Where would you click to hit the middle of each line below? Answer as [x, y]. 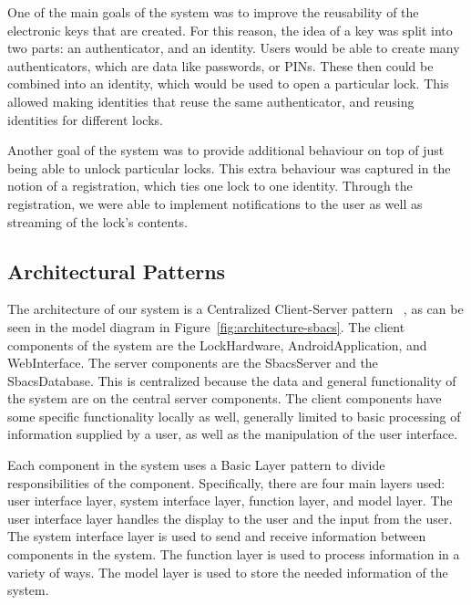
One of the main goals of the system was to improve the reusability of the [213, 12]
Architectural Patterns [117, 271]
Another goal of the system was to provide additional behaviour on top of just [226, 150]
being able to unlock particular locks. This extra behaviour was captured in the [229, 167]
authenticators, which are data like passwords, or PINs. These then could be [220, 65]
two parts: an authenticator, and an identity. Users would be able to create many [234, 48]
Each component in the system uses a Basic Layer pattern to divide [196, 465]
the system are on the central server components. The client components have [225, 398]
